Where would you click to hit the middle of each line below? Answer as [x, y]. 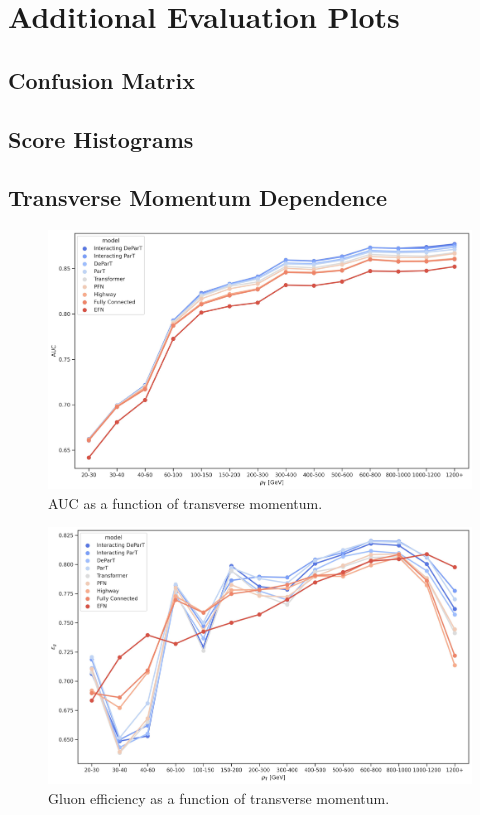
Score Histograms [101, 138]
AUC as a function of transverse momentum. [185, 502]
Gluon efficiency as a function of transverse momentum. [219, 797]
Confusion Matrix [101, 79]
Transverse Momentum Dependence [197, 197]
